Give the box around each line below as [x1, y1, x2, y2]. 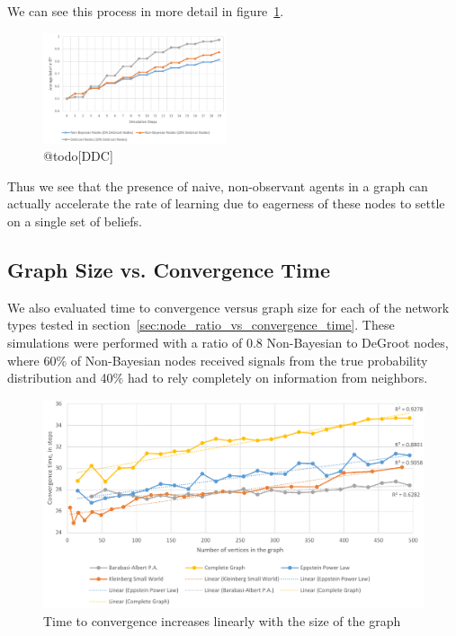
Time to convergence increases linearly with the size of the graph [43, 611, 401, 630]
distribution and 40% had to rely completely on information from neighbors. [7, 368, 428, 387]
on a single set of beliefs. [7, 211, 142, 230]
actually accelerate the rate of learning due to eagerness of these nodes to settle [7, 194, 445, 213]
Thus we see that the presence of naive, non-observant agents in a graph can [7, 176, 428, 195]
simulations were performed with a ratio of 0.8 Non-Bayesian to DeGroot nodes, [7, 332, 449, 351]
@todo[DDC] [43, 146, 113, 165]
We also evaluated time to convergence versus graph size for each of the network [7, 297, 450, 316]
